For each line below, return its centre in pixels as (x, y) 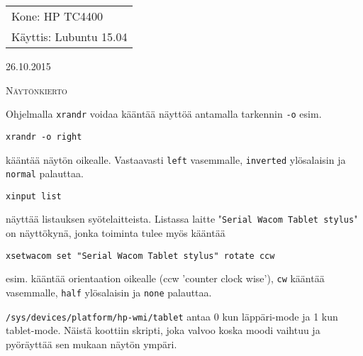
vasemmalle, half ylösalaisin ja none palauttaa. (109, 293)
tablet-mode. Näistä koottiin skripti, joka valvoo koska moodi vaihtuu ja (163, 330)
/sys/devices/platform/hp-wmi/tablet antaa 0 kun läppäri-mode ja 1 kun (172, 316)
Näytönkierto (37, 90)
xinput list (34, 196)
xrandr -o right (44, 137)
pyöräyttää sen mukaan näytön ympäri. (91, 344)
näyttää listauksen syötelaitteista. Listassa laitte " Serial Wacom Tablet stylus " (182, 219)
